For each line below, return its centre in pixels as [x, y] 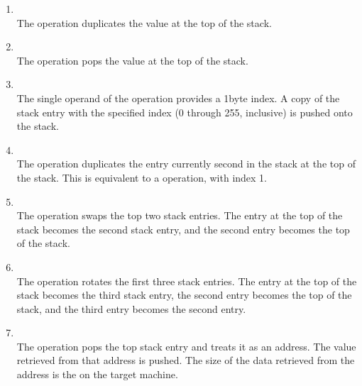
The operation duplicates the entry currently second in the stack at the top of [186, 164]
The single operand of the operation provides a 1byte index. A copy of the [178, 98]
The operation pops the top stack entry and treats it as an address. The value [186, 346]
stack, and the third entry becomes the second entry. [131, 308]
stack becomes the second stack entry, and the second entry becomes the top [183, 229]
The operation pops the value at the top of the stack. [132, 60]
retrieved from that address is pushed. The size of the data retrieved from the [186, 360]
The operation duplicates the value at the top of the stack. [144, 22]
